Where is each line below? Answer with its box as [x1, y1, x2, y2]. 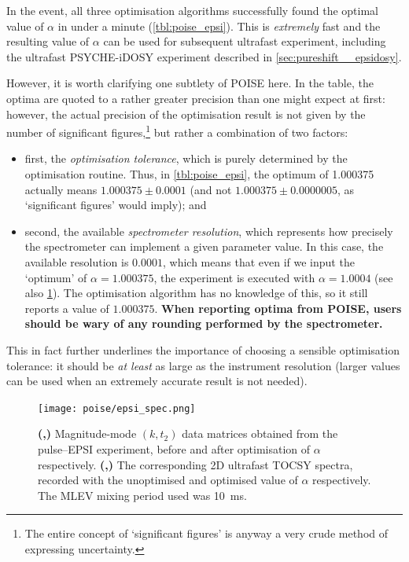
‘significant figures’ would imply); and [24, 197, 207, 213]
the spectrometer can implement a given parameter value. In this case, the [24, 238, 384, 255]
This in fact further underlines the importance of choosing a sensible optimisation [6, 341, 400, 358]
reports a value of [24, 299, 109, 316]
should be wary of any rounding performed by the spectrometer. [24, 315, 383, 332]
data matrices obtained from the [182, 425, 338, 442]
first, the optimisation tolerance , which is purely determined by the [24, 150, 348, 167]
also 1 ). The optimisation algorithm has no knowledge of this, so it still [24, 285, 368, 301]
